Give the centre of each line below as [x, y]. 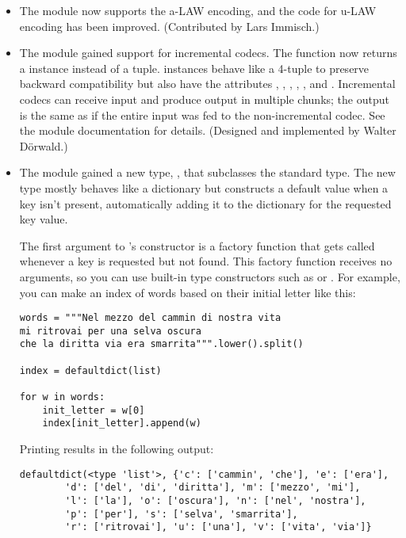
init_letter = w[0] [94, 410]
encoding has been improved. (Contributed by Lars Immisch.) [169, 26]
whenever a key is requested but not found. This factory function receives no [206, 261]
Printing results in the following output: [117, 448]
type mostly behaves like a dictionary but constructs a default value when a [204, 187]
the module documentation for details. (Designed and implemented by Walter [208, 130]
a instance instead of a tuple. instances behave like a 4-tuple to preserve [194, 68]
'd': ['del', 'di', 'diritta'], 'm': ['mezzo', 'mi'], [213, 488]
